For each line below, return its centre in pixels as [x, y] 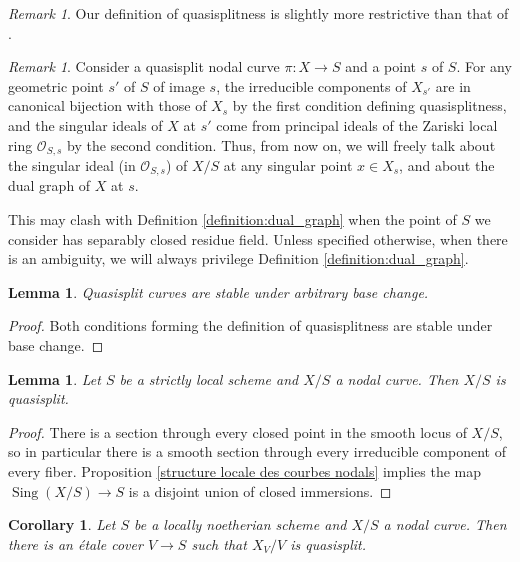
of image [179, 85]
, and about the [447, 165]
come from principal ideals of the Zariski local [357, 124]
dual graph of [49, 185]
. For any [484, 66]
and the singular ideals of [85, 124]
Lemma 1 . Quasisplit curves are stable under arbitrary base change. [218, 291]
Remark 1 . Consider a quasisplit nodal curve [144, 66]
